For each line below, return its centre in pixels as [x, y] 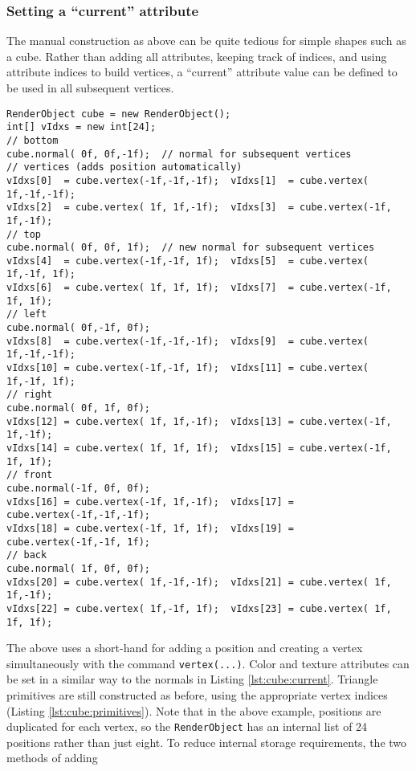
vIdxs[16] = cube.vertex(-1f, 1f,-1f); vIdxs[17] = [150, 502]
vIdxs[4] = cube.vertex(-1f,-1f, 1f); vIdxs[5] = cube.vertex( [188, 261]
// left [27, 314]
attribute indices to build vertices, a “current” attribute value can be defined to [202, 72]
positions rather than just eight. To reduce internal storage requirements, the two [207, 742]
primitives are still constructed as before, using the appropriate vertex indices [197, 695]
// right [30, 395]
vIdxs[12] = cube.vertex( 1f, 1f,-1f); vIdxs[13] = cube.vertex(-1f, [199, 421]
